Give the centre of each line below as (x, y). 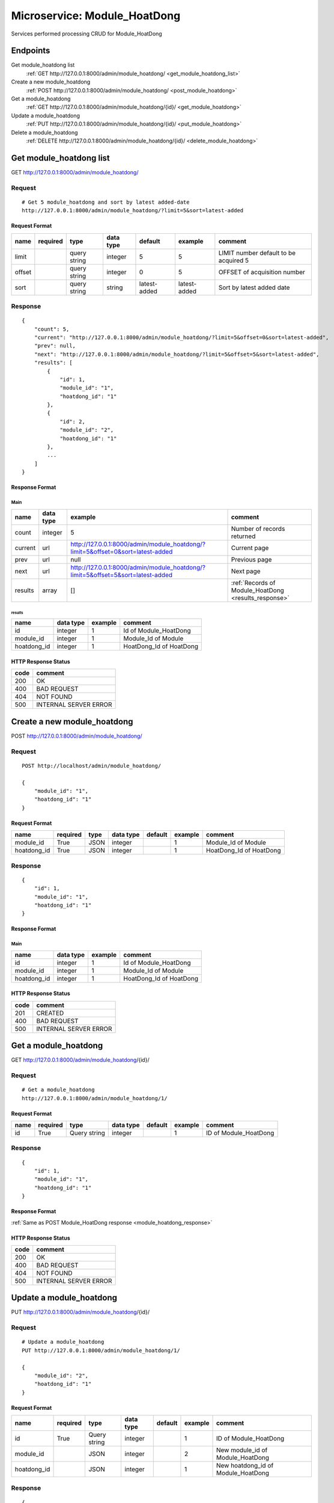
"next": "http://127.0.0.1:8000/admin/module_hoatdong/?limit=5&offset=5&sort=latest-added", (177, 354)
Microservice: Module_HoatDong (96, 16)
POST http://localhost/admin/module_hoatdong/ (92, 766)
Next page (246, 571)
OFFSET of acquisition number (262, 272)
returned (243, 536)
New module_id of (242, 1450)
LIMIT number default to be (257, 253)
